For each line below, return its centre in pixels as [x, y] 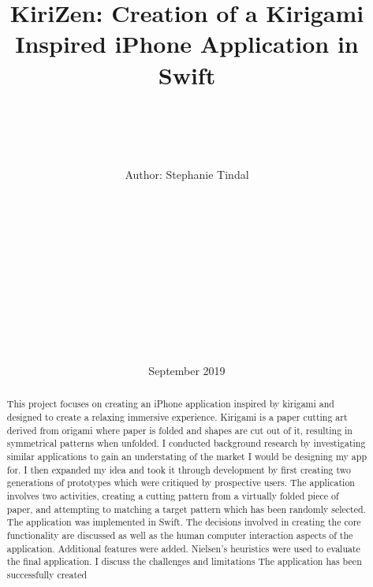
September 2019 [187, 370]
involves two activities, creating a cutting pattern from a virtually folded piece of [173, 495]
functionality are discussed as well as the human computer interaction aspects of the [180, 535]
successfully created [47, 574]
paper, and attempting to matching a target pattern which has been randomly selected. [186, 509]
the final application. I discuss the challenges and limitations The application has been [184, 561]
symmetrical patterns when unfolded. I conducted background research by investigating [186, 443]
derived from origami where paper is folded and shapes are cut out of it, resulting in [179, 430]
